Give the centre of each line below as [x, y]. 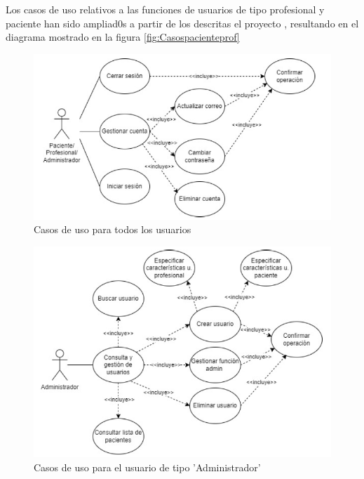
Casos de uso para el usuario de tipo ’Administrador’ [147, 467]
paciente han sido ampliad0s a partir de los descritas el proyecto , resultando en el [182, 23]
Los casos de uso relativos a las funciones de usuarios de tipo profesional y [165, 9]
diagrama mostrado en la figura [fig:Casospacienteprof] [123, 37]
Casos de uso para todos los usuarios [113, 229]
